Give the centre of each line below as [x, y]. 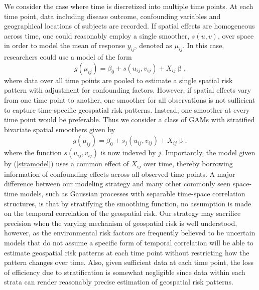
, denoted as [153, 45]
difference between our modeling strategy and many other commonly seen [117, 184]
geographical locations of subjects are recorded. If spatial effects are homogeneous [129, 26]
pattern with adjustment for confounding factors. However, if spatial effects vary [128, 90]
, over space [236, 35]
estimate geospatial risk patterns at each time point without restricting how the [127, 252]
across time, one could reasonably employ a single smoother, [97, 35]
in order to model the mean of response [64, 45]
